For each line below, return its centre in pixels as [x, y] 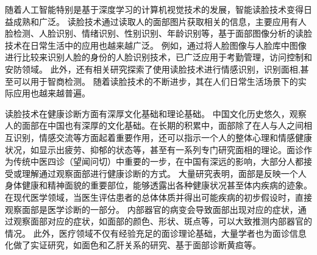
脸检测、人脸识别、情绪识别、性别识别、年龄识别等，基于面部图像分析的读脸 [158, 33]
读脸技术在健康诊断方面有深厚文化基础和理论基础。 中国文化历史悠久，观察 [156, 113]
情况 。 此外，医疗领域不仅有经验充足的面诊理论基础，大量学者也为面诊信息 [156, 233]
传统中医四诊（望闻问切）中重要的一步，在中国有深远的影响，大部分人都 [158, 161]
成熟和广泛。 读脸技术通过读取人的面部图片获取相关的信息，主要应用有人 [160, 21]
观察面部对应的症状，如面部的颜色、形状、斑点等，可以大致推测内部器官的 [162, 221]
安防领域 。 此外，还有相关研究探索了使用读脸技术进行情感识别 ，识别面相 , [153, 69]
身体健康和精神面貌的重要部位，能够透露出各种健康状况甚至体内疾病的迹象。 [158, 185]
